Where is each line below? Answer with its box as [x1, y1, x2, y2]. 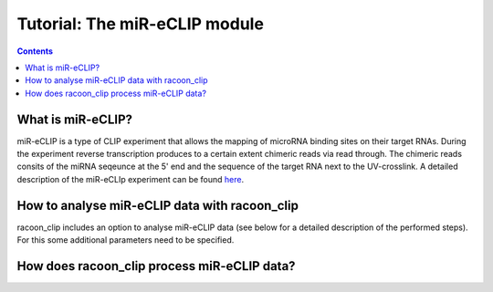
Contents [16, 46, 54, 57]
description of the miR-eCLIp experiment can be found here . [16, 173, 245, 184]
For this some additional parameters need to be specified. [16, 235, 235, 245]
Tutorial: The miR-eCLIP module [16, 14, 265, 34]
